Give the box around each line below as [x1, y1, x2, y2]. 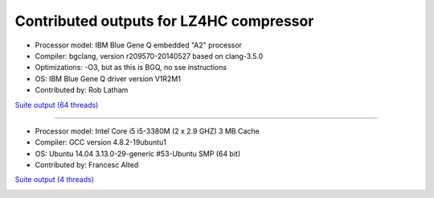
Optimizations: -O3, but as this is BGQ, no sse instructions [35, 63, 227, 72]
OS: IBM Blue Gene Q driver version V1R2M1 [35, 73, 181, 84]
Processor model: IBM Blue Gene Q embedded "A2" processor [35, 40, 243, 50]
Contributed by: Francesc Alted [35, 160, 139, 170]
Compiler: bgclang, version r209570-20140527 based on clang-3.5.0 [35, 51, 264, 60]
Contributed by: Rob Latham [35, 85, 129, 95]
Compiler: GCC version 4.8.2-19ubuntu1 [35, 138, 166, 147]
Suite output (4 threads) [14, 175, 95, 184]
